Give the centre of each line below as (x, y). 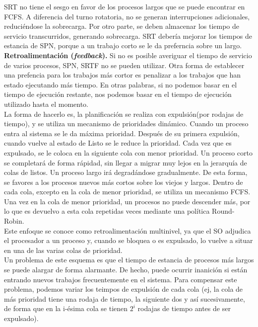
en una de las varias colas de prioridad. (63, 250)
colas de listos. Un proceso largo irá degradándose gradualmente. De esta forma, (126, 172)
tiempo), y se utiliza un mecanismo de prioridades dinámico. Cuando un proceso (126, 123)
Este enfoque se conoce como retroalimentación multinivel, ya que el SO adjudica (128, 230)
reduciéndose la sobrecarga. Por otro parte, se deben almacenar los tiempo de (122, 26)
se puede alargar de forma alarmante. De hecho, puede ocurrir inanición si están (126, 270)
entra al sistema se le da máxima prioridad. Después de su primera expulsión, (122, 133)
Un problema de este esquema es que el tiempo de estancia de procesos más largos (129, 260)
